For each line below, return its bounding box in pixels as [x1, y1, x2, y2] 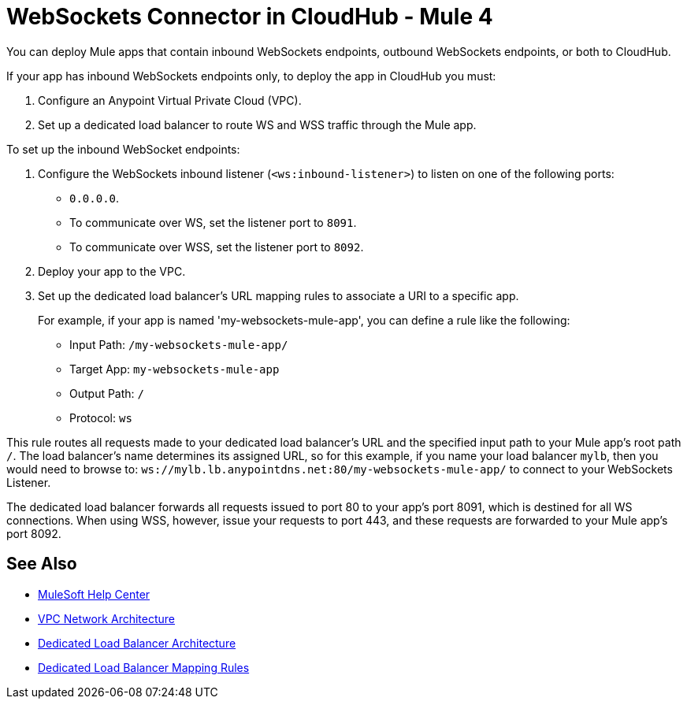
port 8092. [6, 526, 61, 540]
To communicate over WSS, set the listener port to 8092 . [69, 239, 364, 254]
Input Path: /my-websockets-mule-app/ [69, 337, 288, 351]
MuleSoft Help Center [38, 587, 150, 601]
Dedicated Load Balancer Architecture [38, 636, 236, 650]
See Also [6, 554, 77, 574]
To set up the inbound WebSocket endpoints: [6, 142, 240, 156]
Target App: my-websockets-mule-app [69, 362, 280, 376]
